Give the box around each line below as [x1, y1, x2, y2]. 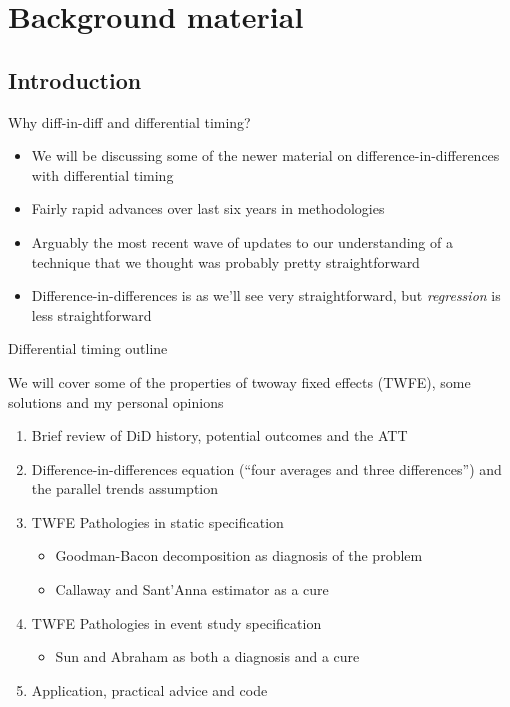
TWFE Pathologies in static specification [31, 511, 284, 532]
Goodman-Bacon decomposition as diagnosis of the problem [55, 545, 423, 566]
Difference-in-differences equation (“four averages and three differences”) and [31, 458, 502, 479]
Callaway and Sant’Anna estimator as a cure [55, 579, 329, 600]
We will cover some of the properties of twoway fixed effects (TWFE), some [8, 371, 471, 392]
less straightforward [31, 304, 152, 325]
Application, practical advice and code [31, 679, 268, 700]
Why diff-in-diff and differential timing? [8, 111, 251, 132]
